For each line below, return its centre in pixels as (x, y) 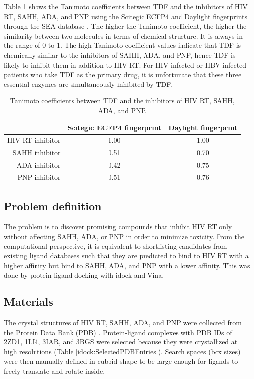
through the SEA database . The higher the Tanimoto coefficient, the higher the (125, 26)
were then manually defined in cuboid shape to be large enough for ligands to (121, 361)
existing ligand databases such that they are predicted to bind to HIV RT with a (126, 255)
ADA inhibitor (38, 165)
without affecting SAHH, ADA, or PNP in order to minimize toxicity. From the (124, 236)
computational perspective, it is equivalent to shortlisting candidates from (116, 246)
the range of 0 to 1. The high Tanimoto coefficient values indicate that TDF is (123, 45)
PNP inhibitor (39, 177)
